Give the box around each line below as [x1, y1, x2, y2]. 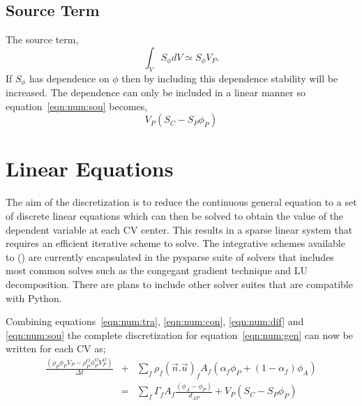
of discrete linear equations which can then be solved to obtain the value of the [6, 208, 344, 223]
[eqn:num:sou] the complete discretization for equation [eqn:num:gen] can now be [6, 327, 354, 342]
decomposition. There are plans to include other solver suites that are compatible [6, 276, 353, 291]
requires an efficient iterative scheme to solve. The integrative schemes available [6, 236, 345, 250]
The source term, [6, 32, 79, 47]
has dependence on [29, 70, 110, 85]
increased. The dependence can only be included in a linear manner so [6, 85, 306, 100]
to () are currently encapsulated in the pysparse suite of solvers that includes [6, 249, 334, 264]
